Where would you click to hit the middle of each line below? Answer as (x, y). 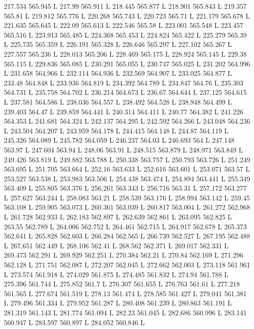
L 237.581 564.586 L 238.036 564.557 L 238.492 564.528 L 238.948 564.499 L (118, 101)
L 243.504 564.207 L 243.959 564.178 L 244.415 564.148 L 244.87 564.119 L (116, 130)
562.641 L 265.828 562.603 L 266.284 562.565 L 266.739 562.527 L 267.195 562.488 (127, 236)
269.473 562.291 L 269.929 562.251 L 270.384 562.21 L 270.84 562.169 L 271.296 (124, 255)
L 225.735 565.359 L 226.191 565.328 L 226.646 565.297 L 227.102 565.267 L (118, 44)
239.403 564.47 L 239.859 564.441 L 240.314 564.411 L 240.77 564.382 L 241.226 (124, 111)
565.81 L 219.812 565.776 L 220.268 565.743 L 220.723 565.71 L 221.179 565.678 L (127, 15)
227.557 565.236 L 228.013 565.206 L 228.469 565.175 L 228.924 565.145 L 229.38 (125, 54)
